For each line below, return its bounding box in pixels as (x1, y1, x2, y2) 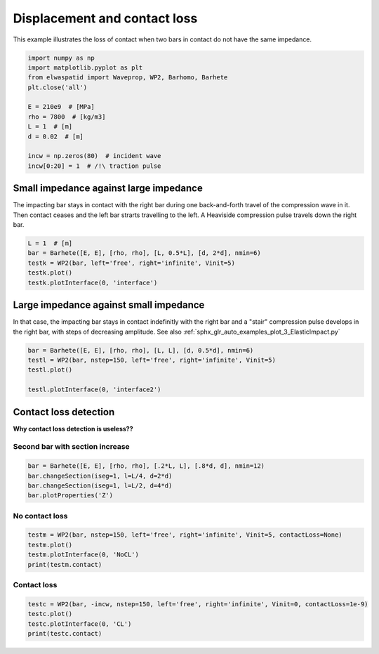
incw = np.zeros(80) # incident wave (27, 152, 161, 160)
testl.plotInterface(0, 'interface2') (27, 386, 161, 393)
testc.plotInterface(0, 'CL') (27, 620, 132, 628)
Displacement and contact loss (13, 11, 198, 26)
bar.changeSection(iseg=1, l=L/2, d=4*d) (27, 481, 173, 490)
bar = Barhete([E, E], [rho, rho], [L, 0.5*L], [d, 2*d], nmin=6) (27, 249, 261, 257)
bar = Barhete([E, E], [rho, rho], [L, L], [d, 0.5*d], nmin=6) (27, 346, 254, 354)
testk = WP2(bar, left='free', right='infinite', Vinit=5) (27, 259, 235, 267)
